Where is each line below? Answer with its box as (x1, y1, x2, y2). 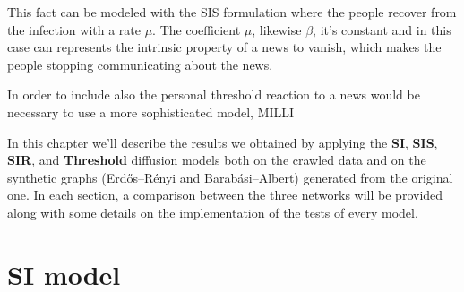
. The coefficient (152, 20, 241, 39)
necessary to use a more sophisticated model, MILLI (7, 102, 295, 121)
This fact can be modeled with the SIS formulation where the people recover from (7, 3, 457, 21)
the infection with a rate (7, 20, 141, 39)
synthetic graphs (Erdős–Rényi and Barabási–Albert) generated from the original (7, 167, 453, 186)
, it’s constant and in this (313, 20, 451, 39)
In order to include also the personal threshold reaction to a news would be (7, 85, 420, 104)
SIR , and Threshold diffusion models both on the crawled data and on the (7, 150, 426, 169)
